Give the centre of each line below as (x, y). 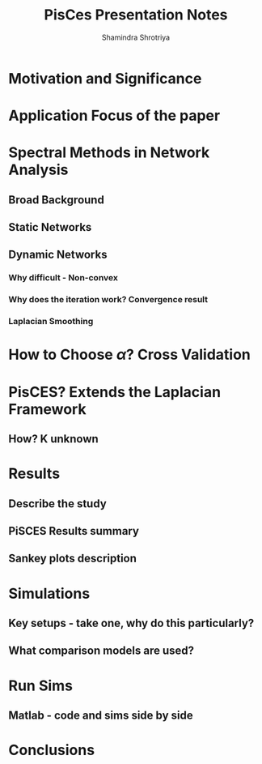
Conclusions (52, 750)
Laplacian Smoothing (51, 322)
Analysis (38, 170)
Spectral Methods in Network (109, 153)
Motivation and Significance (105, 78)
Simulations (49, 593)
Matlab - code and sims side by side (101, 715)
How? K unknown (53, 439)
